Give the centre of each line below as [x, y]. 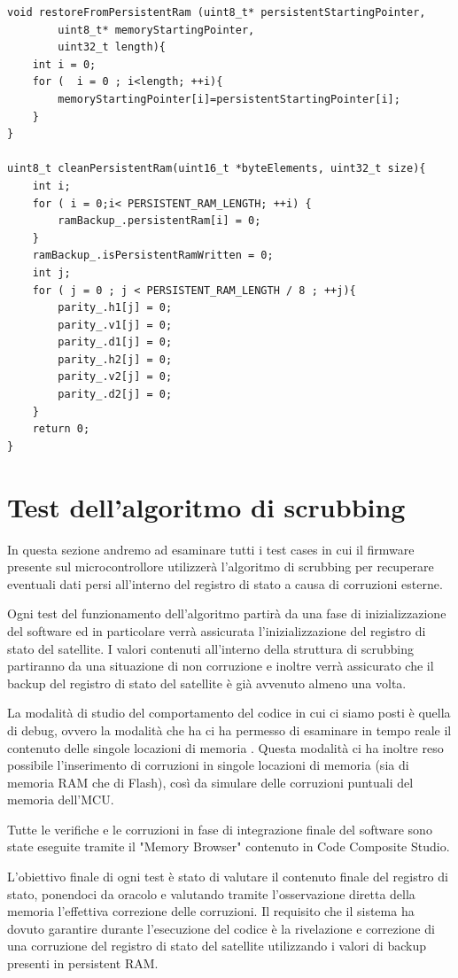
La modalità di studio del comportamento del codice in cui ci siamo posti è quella [229, 713]
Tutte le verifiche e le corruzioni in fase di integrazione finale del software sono [220, 829]
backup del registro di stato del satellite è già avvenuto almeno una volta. [207, 683]
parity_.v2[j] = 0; [115, 377]
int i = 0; [64, 64]
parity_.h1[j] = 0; [115, 308]
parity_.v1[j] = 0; [115, 325]
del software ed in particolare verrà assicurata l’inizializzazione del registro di [217, 630]
